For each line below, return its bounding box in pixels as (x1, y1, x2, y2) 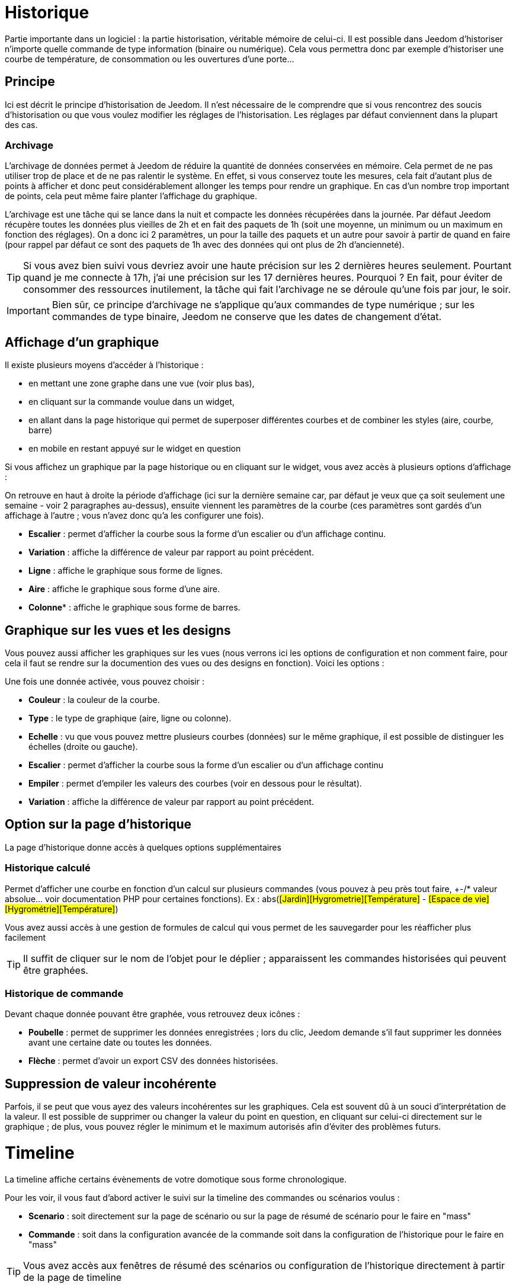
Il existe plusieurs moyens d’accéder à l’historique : (5, 360, 204, 370)
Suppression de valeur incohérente (5, 1076, 217, 1091)
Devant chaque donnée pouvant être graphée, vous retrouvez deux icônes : (5, 1009, 300, 1019)
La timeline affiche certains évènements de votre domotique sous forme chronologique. (5, 1174, 347, 1184)
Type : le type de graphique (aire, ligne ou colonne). (28, 713, 232, 724)
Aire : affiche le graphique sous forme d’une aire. (28, 584, 220, 595)
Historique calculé (5, 862, 91, 874)
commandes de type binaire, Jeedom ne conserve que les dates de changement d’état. (52, 311, 442, 323)
